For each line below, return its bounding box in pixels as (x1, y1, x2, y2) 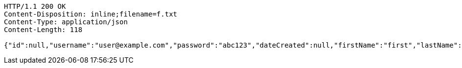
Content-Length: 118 (4, 26, 83, 34)
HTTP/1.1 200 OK (4, 2, 66, 10)
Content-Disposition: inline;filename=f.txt (4, 10, 178, 18)
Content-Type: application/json (4, 18, 128, 26)
